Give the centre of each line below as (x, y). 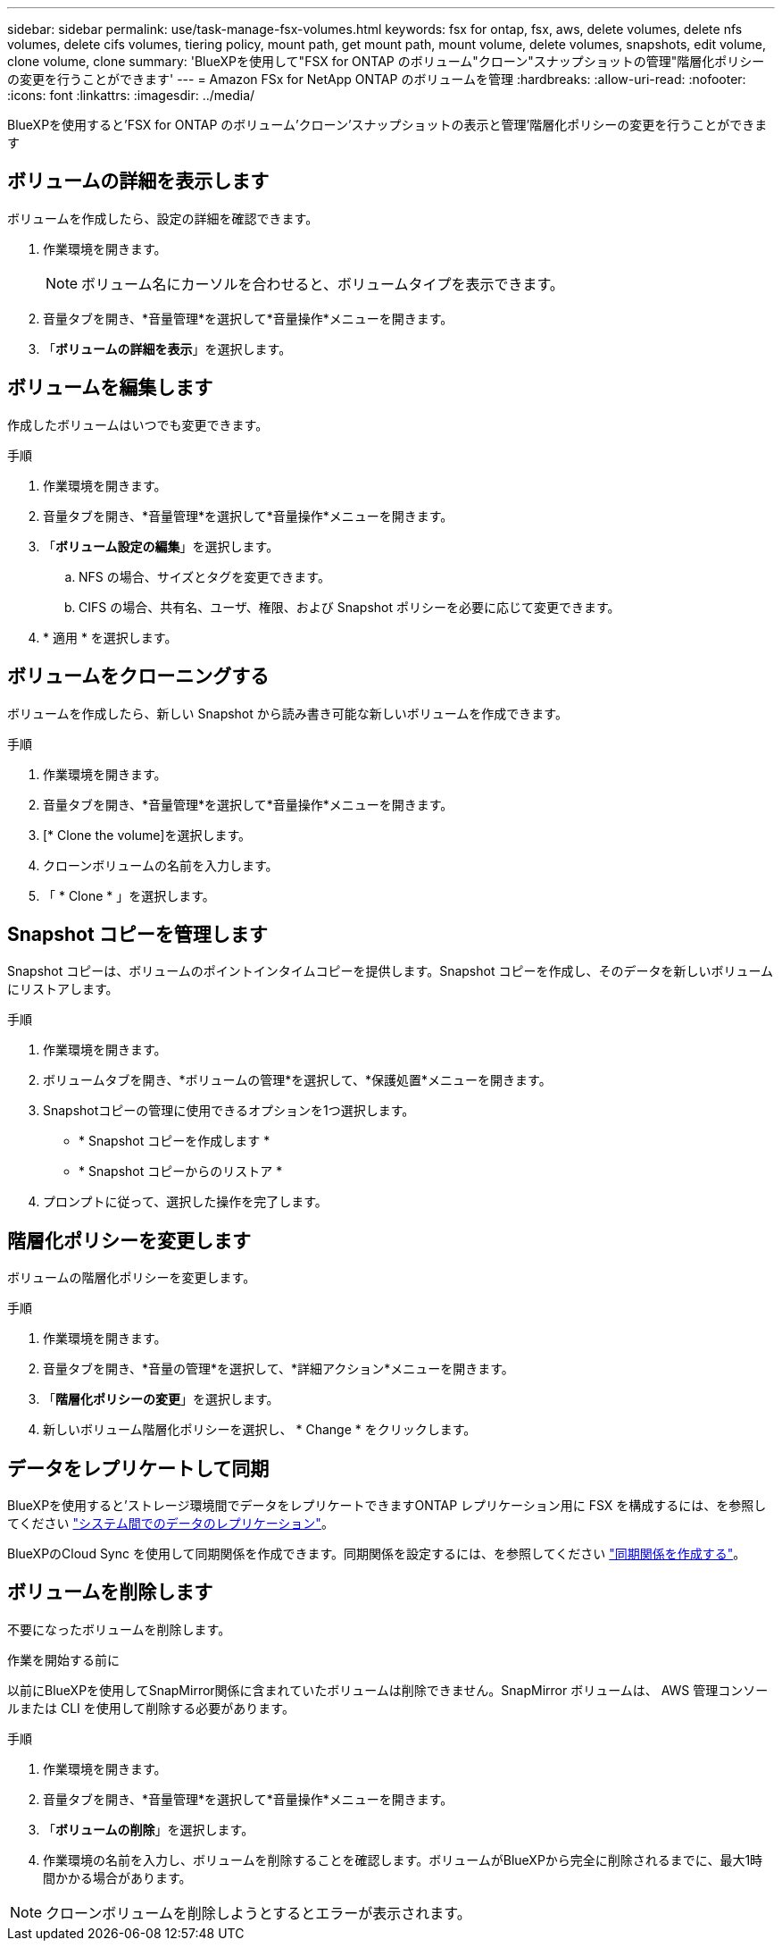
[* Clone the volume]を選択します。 (147, 835)
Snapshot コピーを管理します (137, 934)
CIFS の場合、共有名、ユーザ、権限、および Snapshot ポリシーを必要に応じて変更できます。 (349, 607)
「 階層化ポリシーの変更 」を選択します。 (161, 1399)
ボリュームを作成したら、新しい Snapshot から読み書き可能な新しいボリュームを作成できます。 (287, 713)
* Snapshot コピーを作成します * (175, 1141)
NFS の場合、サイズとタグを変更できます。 (204, 576)
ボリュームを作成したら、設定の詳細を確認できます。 (163, 218)
